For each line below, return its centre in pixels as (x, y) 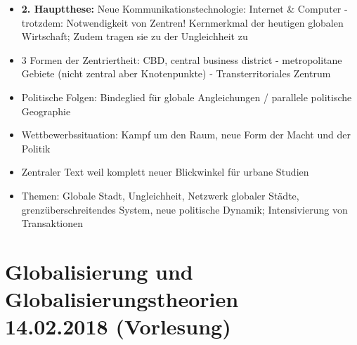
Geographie (46, 111)
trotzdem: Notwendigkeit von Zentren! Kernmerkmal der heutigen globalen (182, 22)
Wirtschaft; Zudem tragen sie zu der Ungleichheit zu (135, 36)
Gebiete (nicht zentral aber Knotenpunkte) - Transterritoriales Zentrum (176, 73)
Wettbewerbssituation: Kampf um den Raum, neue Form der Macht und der (186, 135)
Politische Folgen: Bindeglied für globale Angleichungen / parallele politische (187, 97)
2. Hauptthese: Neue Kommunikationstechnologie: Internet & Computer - (184, 8)
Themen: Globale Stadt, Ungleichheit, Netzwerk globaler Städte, (160, 195)
